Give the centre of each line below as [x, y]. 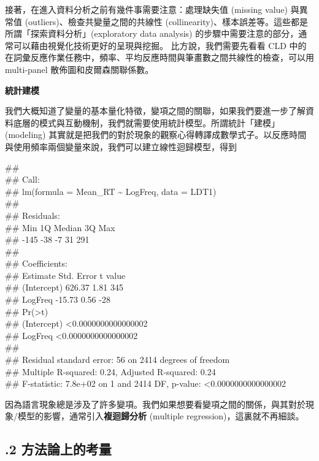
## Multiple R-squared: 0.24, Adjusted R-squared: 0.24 [110, 371]
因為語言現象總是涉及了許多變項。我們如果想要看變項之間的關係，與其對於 [155, 404]
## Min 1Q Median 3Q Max [60, 227]
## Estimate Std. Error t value [65, 275]
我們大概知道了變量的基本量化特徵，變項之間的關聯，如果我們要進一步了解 [155, 111]
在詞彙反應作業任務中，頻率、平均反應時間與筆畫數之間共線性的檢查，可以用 [159, 57]
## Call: [22, 179]
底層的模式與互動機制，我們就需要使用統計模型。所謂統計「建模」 [146, 122]
